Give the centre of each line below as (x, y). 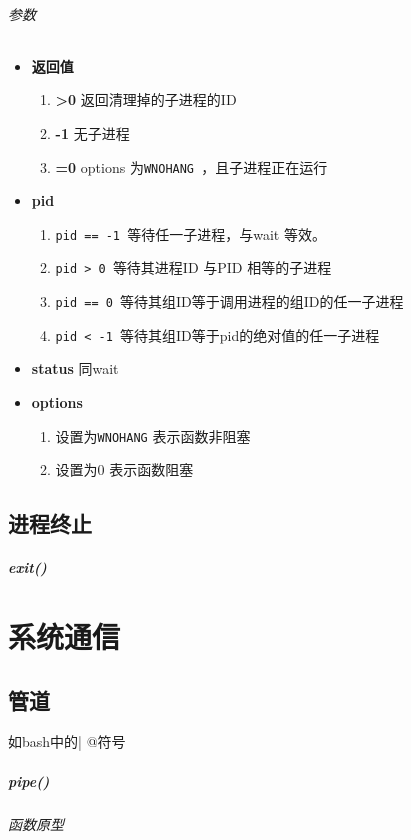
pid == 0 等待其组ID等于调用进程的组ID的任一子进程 (229, 301)
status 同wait (75, 368)
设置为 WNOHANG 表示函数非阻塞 (153, 435)
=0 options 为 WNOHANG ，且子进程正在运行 (191, 166)
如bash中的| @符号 (67, 741)
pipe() (29, 780)
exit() (27, 567)
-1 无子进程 (92, 132)
